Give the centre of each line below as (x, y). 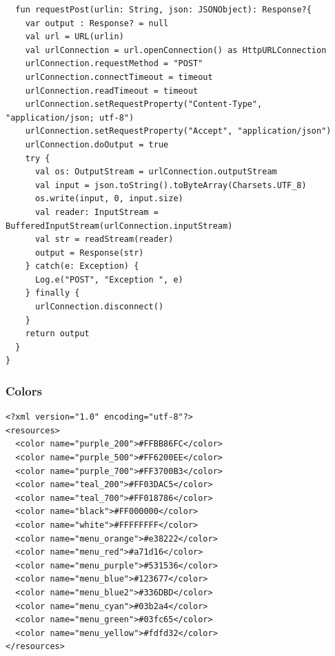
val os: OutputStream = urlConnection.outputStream (156, 172)
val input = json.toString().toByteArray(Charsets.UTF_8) (171, 185)
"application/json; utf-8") (70, 117)
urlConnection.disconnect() (99, 307)
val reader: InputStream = (97, 212)
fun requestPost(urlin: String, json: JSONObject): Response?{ (163, 10)
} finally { (52, 293)
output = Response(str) (89, 253)
